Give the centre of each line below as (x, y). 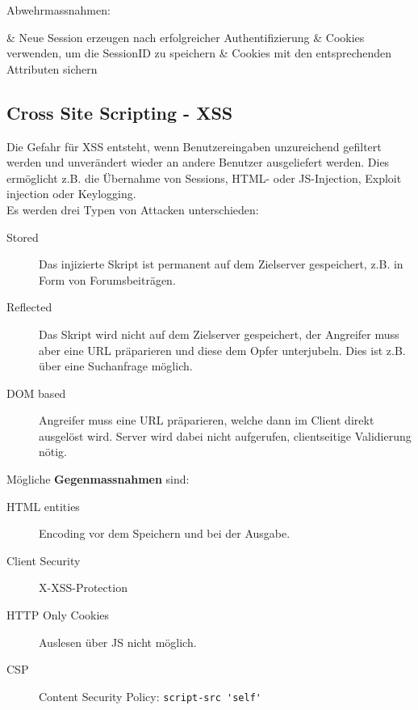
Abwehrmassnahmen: (59, 10)
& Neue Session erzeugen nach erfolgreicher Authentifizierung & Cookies (186, 37)
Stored (23, 237)
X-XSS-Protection (83, 587)
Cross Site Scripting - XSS (120, 112)
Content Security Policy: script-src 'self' (150, 696)
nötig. (53, 452)
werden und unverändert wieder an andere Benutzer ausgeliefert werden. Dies (198, 162)
